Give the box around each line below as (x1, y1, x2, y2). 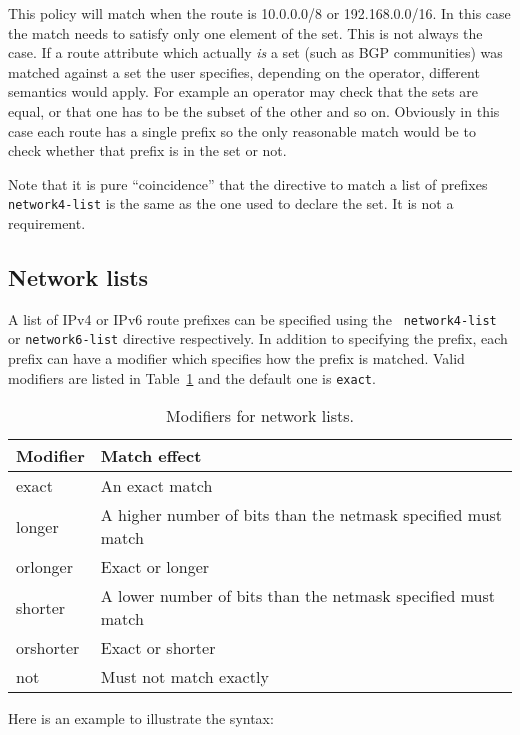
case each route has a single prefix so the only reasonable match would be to (8, 120, 476, 141)
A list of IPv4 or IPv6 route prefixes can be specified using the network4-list (8, 308, 497, 329)
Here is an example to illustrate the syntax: (8, 708, 274, 729)
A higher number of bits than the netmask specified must (100, 503, 503, 527)
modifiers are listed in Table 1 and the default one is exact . (8, 367, 376, 388)
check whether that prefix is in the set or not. (8, 140, 287, 161)
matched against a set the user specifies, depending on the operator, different (8, 61, 480, 82)
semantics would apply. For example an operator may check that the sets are (8, 81, 479, 102)
